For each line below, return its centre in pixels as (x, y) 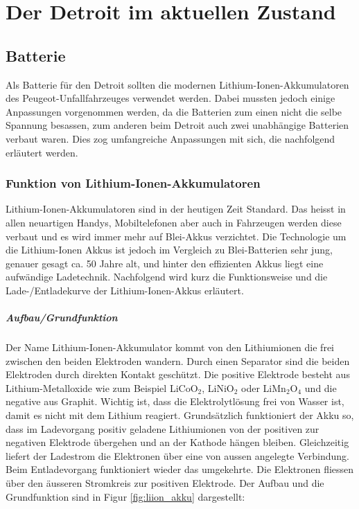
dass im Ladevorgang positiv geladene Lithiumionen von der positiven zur (163, 428)
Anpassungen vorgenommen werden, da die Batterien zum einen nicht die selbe (174, 111)
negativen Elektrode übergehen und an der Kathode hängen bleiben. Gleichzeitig (177, 442)
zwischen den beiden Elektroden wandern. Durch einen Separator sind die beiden (178, 360)
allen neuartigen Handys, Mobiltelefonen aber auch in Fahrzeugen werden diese (174, 222)
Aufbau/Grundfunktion (62, 318)
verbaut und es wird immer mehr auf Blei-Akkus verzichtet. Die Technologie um (176, 236)
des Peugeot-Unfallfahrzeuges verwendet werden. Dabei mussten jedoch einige (170, 98)
